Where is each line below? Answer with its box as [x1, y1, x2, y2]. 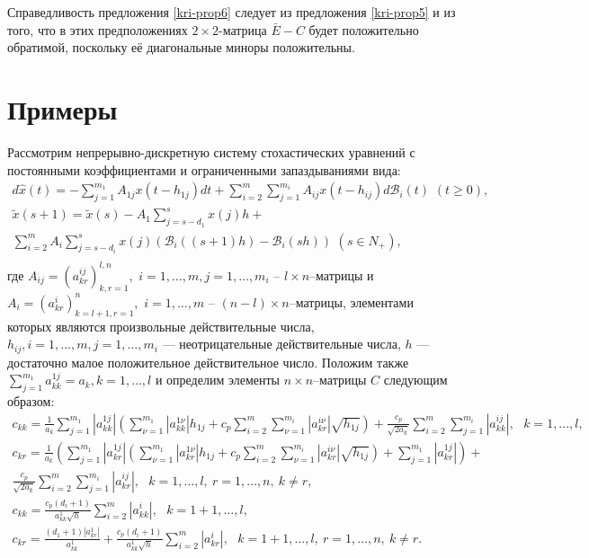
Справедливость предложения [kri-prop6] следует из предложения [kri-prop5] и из [7, 3, 456, 21]
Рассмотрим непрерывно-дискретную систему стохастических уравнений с [7, 142, 415, 161]
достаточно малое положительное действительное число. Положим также [7, 352, 409, 371]
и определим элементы [155, 370, 280, 389]
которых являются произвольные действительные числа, [7, 316, 315, 335]
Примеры [7, 90, 118, 127]
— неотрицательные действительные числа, [162, 334, 401, 353]
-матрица [219, 20, 267, 39]
